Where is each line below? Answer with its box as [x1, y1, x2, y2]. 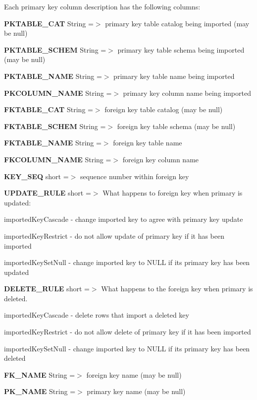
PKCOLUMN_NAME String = [4, 87, 112, 98]
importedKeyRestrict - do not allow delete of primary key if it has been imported [4, 327, 251, 337]
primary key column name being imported [123, 87, 251, 98]
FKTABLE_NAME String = [4, 137, 102, 148]
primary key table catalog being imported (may [105, 18, 250, 28]
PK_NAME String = [4, 386, 76, 397]
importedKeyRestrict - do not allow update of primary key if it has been [4, 230, 225, 241]
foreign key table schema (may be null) [117, 121, 236, 131]
